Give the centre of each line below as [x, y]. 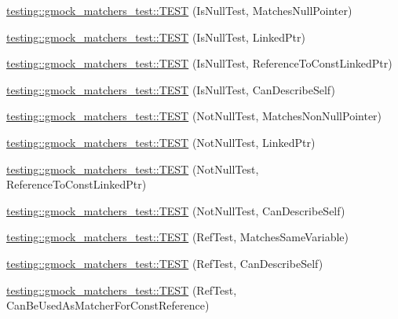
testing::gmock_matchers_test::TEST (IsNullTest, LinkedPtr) [156, 37]
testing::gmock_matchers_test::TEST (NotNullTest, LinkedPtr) [161, 142]
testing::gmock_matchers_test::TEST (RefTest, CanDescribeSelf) [165, 263]
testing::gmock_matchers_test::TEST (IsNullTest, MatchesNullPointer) [179, 10]
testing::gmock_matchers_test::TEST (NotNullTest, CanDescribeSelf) [176, 210]
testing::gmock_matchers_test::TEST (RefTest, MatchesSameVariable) [178, 237]
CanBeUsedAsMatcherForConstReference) [108, 305]
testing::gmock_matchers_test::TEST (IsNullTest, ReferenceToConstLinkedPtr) [199, 63]
